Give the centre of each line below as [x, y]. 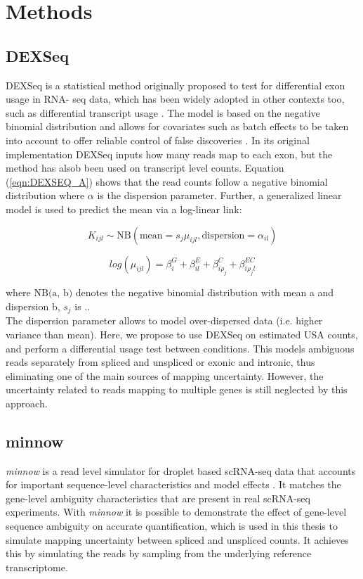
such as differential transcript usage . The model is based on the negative [163, 112]
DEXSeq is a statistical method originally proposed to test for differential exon [176, 85]
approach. [27, 403]
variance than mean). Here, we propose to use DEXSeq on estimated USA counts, [182, 334]
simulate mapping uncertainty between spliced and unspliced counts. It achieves [177, 539]
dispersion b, [33, 306]
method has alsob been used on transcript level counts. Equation [145, 168]
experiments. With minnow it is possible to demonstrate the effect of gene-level [176, 512]
